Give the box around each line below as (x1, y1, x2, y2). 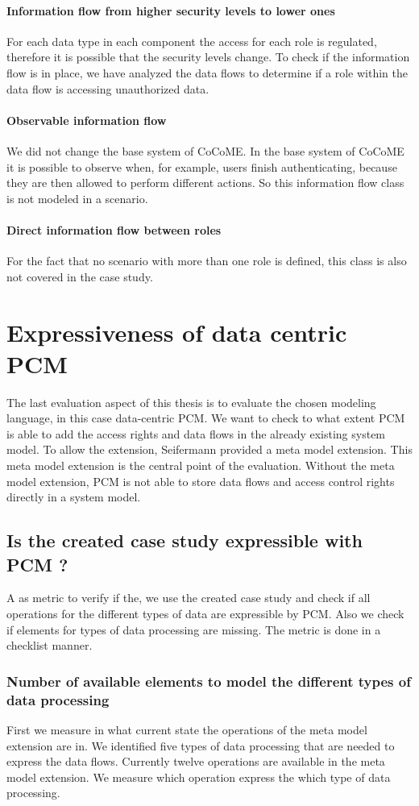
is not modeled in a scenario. (6, 189, 148, 206)
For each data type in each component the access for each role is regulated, (6, 32, 377, 49)
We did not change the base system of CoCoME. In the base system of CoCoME (6, 142, 404, 159)
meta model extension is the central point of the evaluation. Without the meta (6, 457, 395, 474)
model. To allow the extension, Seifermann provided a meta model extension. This (6, 441, 413, 458)
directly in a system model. (6, 488, 141, 505)
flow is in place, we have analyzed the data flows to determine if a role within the (6, 64, 408, 81)
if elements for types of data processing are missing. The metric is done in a (6, 621, 381, 638)
